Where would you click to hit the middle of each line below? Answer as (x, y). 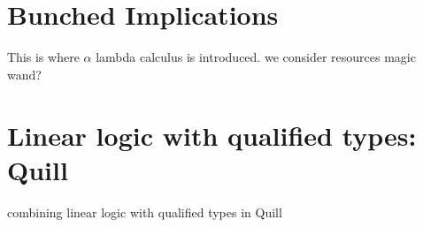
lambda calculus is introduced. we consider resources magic (256, 57)
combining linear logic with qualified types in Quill (145, 212)
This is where (43, 57)
